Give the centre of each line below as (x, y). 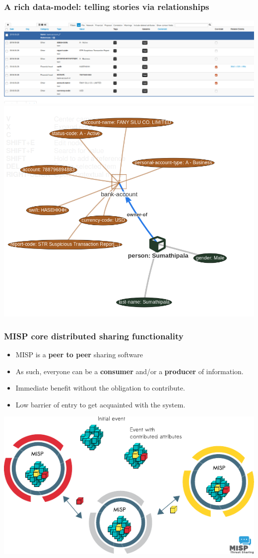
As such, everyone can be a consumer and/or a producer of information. (129, 371)
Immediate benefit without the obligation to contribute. (100, 388)
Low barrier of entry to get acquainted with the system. (100, 404)
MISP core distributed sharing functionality (94, 336)
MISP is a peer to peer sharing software (79, 354)
